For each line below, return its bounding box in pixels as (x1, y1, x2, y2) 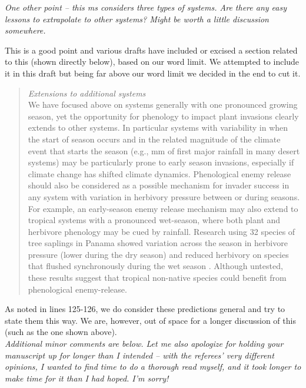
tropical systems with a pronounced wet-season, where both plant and (28, 214, 281, 226)
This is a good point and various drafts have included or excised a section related (5, 44, 298, 56)
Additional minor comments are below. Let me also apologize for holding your (5, 337, 284, 350)
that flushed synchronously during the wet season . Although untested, (28, 260, 283, 272)
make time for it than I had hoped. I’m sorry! (5, 372, 169, 384)
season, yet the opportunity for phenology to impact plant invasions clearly (28, 110, 299, 122)
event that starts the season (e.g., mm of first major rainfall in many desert (28, 144, 300, 157)
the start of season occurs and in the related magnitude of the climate (28, 132, 281, 145)
